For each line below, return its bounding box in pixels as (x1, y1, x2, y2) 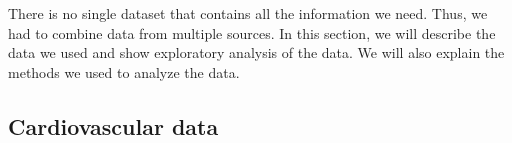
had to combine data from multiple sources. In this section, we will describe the (8, 22, 496, 43)
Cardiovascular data (8, 110, 219, 141)
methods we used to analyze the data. (8, 61, 240, 82)
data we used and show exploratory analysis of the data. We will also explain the (8, 42, 505, 63)
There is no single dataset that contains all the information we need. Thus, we (8, 3, 488, 23)
